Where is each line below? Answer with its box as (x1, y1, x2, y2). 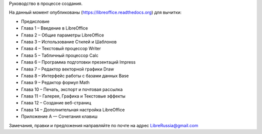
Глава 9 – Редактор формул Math (21, 80, 90, 85)
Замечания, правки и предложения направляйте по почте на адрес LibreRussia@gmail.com (9, 122, 198, 128)
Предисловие (21, 18, 49, 24)
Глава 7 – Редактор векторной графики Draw (21, 66, 114, 72)
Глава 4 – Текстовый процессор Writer (21, 46, 101, 51)
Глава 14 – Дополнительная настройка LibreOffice (21, 107, 125, 113)
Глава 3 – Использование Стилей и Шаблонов (21, 39, 117, 45)
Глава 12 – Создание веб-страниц (21, 100, 92, 106)
